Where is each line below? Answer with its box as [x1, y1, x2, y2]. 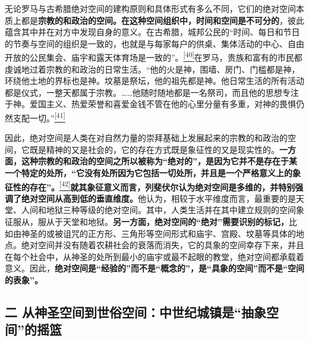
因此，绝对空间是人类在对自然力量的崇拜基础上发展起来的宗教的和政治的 [5, 132, 288, 144]
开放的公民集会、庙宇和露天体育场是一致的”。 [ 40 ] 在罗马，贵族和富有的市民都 [5, 49, 302, 64]
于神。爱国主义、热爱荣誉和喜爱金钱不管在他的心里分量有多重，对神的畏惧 [5, 98, 296, 110]
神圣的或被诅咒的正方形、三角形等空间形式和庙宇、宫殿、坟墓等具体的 [21, 227, 296, 239]
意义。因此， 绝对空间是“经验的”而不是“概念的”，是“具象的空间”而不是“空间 [5, 262, 304, 274]
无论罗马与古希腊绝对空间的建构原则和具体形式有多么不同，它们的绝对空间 [5, 2, 296, 14]
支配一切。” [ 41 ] [12, 110, 65, 124]
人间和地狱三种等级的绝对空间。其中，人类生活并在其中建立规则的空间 [21, 204, 296, 216]
